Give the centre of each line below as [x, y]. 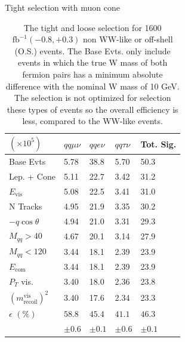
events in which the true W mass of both [93, 62]
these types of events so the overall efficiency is [92, 109]
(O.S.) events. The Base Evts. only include [92, 50]
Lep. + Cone [32, 176]
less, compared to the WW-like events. [92, 121]
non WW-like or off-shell [128, 39]
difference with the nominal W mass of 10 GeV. [92, 86]
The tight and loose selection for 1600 [92, 27]
